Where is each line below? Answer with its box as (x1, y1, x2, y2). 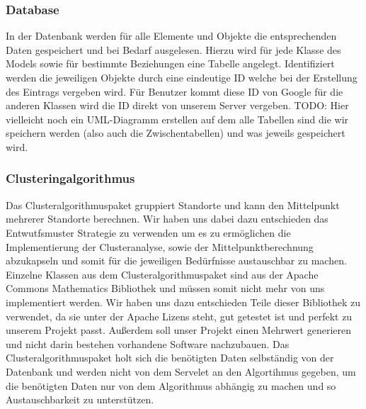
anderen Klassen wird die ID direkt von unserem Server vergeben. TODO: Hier (6, 98, 349, 113)
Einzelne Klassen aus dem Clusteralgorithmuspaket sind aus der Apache (6, 267, 319, 281)
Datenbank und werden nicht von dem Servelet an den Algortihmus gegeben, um (6, 364, 356, 379)
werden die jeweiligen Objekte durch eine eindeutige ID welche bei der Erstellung (6, 70, 358, 84)
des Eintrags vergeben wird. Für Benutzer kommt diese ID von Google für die (6, 84, 343, 99)
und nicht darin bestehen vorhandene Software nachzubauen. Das (6, 336, 290, 351)
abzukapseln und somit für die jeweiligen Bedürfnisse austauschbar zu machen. (6, 253, 347, 268)
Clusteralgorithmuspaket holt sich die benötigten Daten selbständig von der (6, 350, 334, 365)
